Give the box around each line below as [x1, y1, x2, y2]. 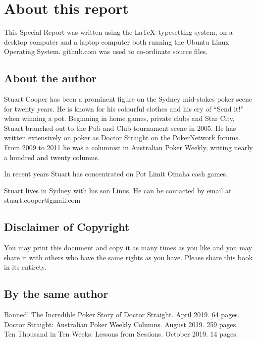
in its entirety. [4, 262, 47, 272]
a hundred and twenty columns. [4, 152, 100, 162]
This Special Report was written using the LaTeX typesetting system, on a [4, 27, 233, 37]
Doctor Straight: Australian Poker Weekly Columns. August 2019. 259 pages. [4, 319, 238, 329]
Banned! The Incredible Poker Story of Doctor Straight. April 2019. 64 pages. [4, 309, 240, 320]
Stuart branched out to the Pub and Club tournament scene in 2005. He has [4, 122, 236, 133]
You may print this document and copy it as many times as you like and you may [4, 242, 252, 253]
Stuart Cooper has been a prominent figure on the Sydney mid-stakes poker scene [4, 94, 253, 104]
